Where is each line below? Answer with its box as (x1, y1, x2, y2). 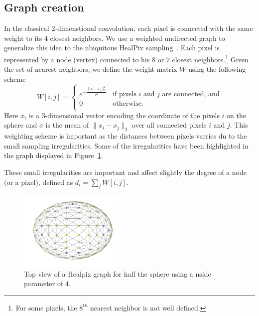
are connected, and (162, 91, 220, 98)
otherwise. (113, 100, 143, 108)
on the (227, 110, 246, 120)
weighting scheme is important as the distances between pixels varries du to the (4, 131, 247, 141)
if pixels (113, 91, 136, 98)
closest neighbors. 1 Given (172, 52, 249, 64)
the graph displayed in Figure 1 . (4, 150, 103, 160)
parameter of (24, 278, 63, 289)
